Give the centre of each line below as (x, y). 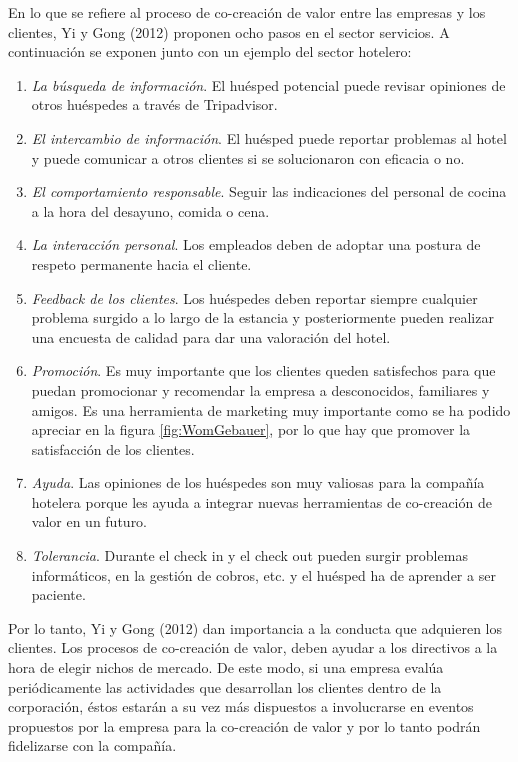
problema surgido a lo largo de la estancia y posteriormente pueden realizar (262, 317)
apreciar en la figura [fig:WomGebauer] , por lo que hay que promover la (251, 429)
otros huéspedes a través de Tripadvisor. (154, 104)
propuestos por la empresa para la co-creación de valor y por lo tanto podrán (244, 725)
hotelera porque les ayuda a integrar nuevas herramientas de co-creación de (261, 501)
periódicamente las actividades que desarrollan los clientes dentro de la (225, 686)
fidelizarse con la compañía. (92, 745)
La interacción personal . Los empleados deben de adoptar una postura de (256, 244)
